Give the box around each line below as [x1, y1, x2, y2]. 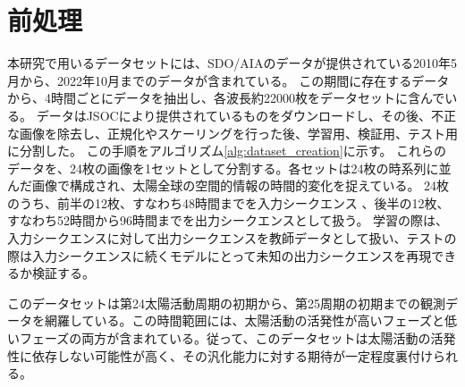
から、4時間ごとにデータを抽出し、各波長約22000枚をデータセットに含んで [7, 88, 445, 107]
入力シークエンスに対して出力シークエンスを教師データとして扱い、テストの [7, 229, 457, 248]
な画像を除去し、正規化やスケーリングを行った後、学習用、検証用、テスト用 [7, 123, 458, 142]
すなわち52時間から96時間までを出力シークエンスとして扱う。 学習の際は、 [7, 211, 449, 230]
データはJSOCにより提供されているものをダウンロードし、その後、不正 [36, 105, 456, 124]
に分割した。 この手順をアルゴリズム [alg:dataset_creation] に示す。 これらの [7, 141, 447, 160]
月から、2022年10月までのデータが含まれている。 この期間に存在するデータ [7, 71, 450, 89]
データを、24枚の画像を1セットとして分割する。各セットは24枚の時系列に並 [7, 158, 452, 177]
